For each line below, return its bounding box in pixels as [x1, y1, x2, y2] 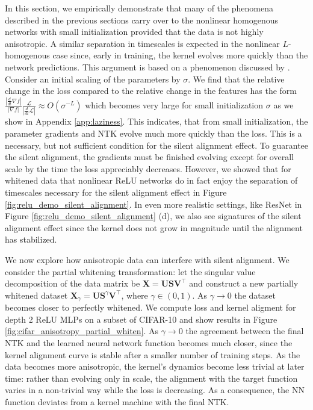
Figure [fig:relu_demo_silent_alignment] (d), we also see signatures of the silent [5, 210, 302, 222]
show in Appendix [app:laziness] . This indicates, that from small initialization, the [5, 115, 308, 128]
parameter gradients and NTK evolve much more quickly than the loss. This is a [5, 126, 302, 139]
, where [121, 288, 148, 301]
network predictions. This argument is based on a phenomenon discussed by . [5, 60, 290, 73]
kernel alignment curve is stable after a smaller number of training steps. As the [5, 348, 300, 361]
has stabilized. [5, 233, 57, 246]
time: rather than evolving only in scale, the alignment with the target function [5, 371, 298, 384]
